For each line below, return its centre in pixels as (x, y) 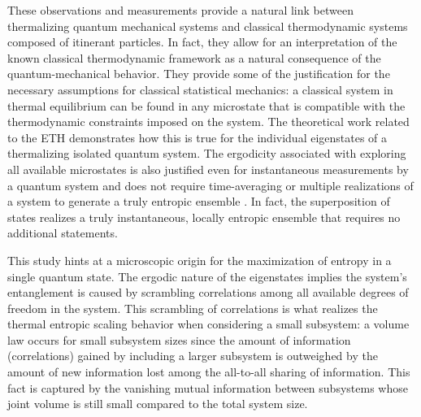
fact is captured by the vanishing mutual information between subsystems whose (208, 387)
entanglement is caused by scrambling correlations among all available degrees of (208, 292)
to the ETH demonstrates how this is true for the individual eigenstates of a (197, 137)
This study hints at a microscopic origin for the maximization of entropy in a (200, 260)
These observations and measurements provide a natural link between (180, 10)
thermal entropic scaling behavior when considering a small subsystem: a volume (208, 324)
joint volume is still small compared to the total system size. (158, 404)
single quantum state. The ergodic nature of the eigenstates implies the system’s (207, 276)
